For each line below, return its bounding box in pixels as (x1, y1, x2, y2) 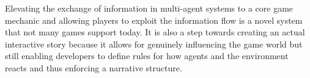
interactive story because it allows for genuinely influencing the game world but (5, 37, 303, 50)
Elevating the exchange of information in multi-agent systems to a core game (5, 2, 293, 14)
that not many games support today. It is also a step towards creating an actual (5, 26, 305, 38)
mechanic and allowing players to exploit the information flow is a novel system (5, 13, 303, 26)
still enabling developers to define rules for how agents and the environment (5, 49, 289, 62)
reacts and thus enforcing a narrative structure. (5, 61, 182, 74)
